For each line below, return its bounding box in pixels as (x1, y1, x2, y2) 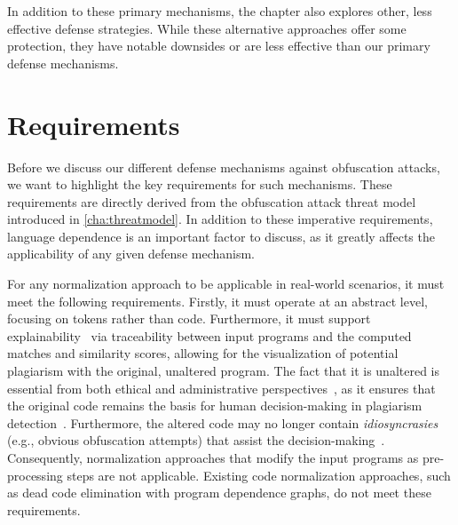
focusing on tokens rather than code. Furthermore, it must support (7, 309, 371, 328)
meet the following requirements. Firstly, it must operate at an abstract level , (7, 291, 428, 310)
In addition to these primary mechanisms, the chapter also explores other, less (7, 2, 432, 20)
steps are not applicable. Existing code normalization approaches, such (67, 465, 451, 484)
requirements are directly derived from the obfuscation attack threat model (7, 192, 416, 211)
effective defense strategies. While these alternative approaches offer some (7, 19, 407, 37)
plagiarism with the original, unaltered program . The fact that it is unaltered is (7, 362, 440, 380)
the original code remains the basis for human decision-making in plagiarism (7, 396, 422, 415)
